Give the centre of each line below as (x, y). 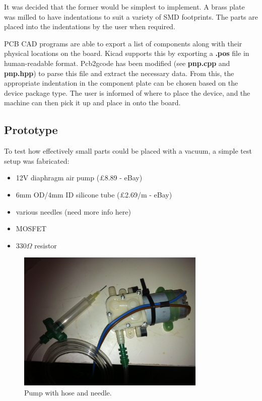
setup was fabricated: (37, 160)
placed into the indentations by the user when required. (90, 26)
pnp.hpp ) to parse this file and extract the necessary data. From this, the (119, 73)
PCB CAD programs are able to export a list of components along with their (123, 43)
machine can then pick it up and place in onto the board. (92, 103)
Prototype (31, 130)
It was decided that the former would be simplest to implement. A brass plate (124, 7)
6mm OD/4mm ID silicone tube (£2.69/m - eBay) (94, 194)
